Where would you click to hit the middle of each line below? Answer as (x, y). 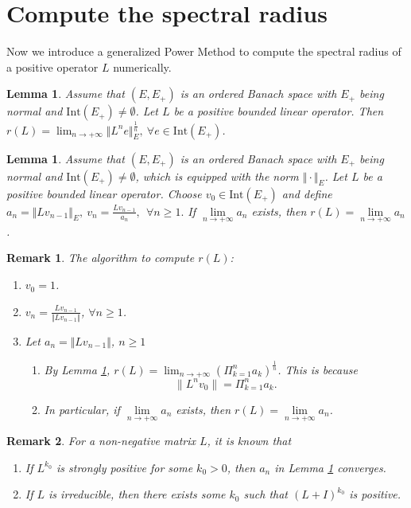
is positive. (375, 494)
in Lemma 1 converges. (330, 467)
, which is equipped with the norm (217, 176)
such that (266, 494)
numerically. (142, 66)
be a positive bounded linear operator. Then (279, 111)
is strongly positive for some (125, 467)
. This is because (318, 369)
